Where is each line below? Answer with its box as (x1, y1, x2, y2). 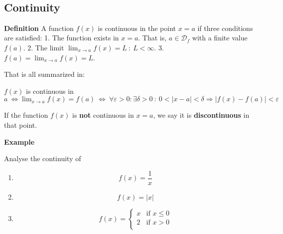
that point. (4, 119, 37, 130)
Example (4, 136, 35, 147)
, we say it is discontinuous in (153, 110, 250, 120)
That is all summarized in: (4, 69, 85, 79)
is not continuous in (72, 110, 134, 120)
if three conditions (197, 22, 253, 33)
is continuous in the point (98, 22, 176, 33)
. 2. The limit (23, 42, 64, 52)
